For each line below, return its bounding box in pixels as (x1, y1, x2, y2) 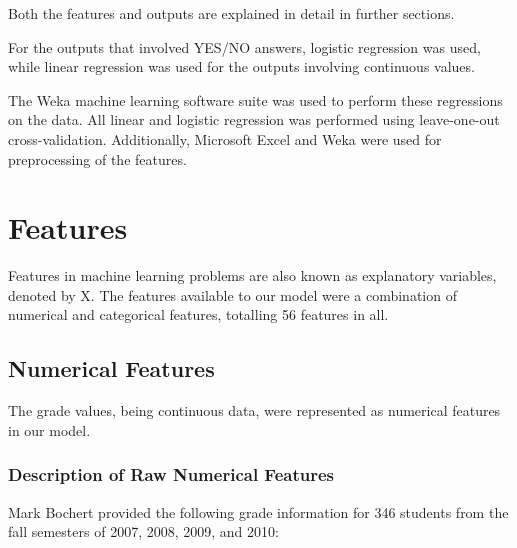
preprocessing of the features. (8, 148, 187, 169)
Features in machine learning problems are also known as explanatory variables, (8, 265, 497, 286)
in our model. (8, 419, 91, 440)
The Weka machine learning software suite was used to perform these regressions (8, 89, 503, 110)
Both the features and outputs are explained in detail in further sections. (8, 3, 455, 23)
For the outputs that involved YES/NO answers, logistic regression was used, (8, 36, 481, 57)
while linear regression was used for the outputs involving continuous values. (8, 56, 475, 77)
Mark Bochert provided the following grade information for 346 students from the (8, 501, 509, 522)
